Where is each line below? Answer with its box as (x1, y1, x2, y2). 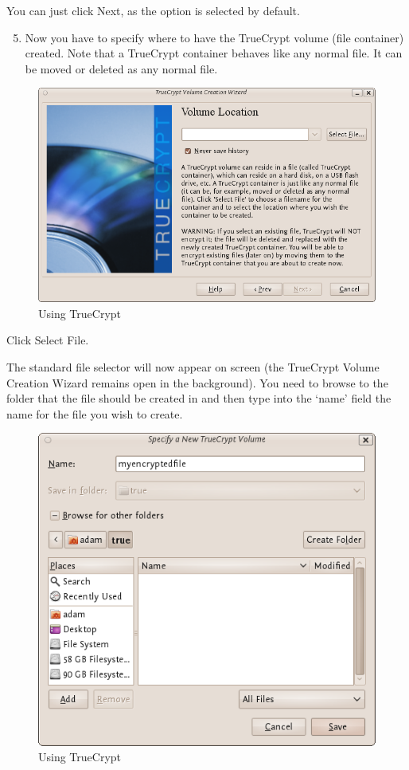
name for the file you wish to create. (6, 405, 183, 422)
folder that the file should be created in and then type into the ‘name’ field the (6, 390, 391, 407)
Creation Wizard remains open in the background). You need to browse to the (6, 374, 388, 391)
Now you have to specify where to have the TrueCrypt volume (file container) (25, 29, 404, 45)
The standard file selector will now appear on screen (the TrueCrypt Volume (6, 359, 380, 375)
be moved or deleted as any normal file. (25, 60, 218, 77)
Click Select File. (6, 332, 89, 348)
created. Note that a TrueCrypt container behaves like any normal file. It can (25, 45, 403, 61)
